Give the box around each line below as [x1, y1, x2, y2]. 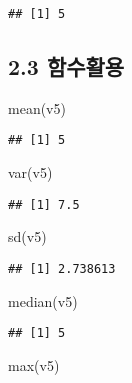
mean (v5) [8, 97, 66, 118]
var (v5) [8, 162, 53, 183]
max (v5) [8, 354, 60, 375]
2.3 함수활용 [8, 51, 125, 82]
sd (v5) [8, 226, 47, 247]
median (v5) [8, 290, 78, 311]
